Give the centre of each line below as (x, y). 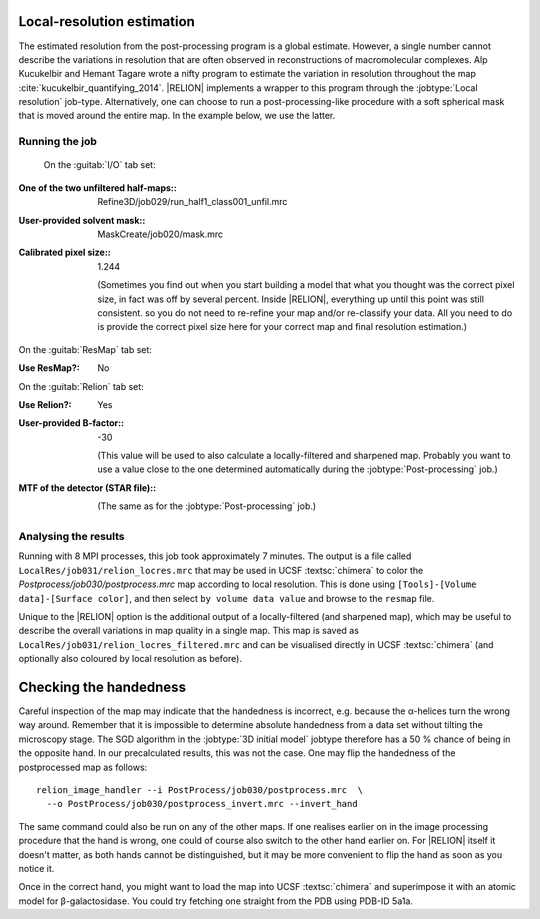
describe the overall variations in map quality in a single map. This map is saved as (189, 631)
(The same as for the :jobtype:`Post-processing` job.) (207, 506)
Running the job (57, 142)
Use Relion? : (45, 404)
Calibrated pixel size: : (64, 252)
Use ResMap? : (49, 368)
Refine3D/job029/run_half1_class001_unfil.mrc (192, 202)
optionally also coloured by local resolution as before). (130, 659)
